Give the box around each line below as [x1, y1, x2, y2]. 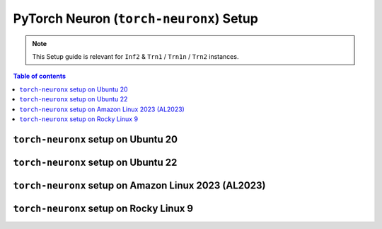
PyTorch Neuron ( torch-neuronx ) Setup [13, 11, 258, 26]
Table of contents [13, 72, 66, 81]
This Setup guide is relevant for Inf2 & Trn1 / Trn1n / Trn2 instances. [32, 52, 239, 60]
